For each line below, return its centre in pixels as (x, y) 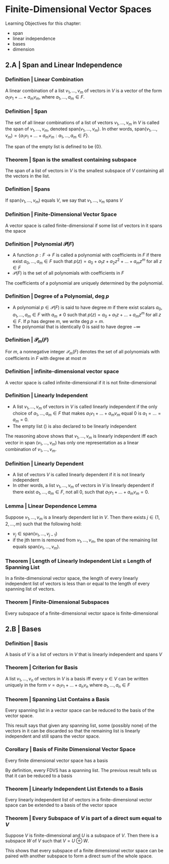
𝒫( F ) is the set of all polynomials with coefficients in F (68, 273)
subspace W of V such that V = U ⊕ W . (47, 841)
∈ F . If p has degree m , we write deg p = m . (58, 321)
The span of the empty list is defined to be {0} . (54, 146)
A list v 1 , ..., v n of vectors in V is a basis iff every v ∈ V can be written (77, 679)
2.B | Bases (23, 629)
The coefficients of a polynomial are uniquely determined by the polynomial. (84, 283)
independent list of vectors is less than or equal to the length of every (77, 584)
